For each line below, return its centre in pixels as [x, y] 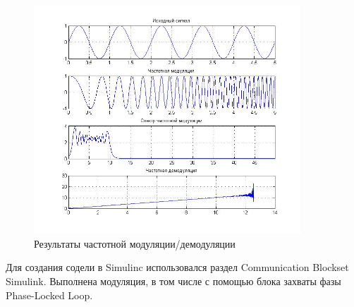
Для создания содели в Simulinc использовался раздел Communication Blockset [177, 267]
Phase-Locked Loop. [49, 295]
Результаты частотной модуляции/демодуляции [135, 243]
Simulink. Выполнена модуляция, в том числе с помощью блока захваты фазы [173, 281]
